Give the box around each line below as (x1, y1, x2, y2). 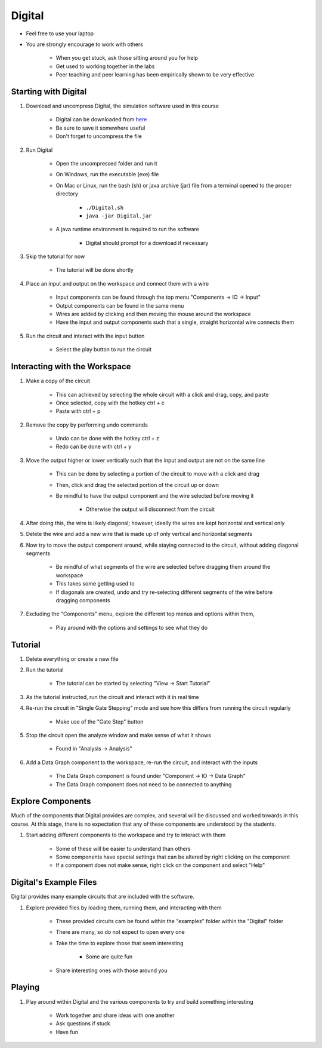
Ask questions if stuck (55, 1020, 110, 1027)
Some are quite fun (85, 953, 133, 960)
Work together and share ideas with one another (55, 1012, 175, 1019)
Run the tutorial (26, 666, 64, 673)
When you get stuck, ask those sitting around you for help (55, 54, 198, 62)
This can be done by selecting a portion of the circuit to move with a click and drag (55, 470, 259, 477)
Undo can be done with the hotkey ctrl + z (55, 435, 160, 442)
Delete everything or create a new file (26, 655, 119, 663)
